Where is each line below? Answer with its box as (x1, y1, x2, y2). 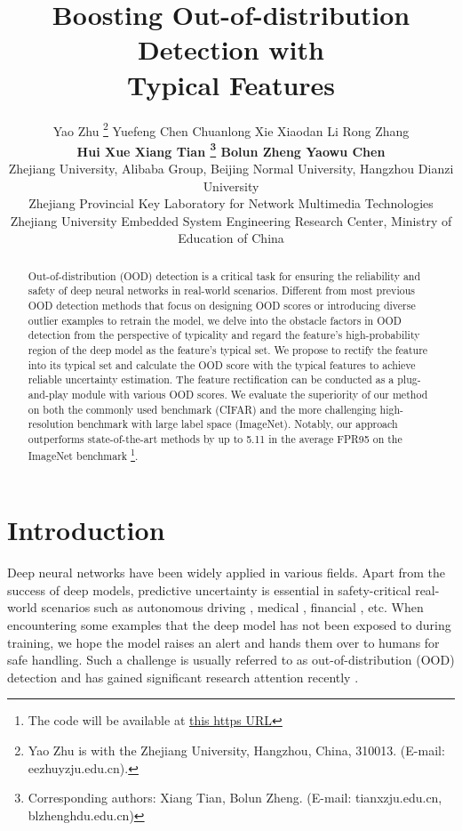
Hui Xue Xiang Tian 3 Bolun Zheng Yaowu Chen (76, 139, 386, 160)
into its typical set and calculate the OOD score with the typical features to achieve (28, 357, 416, 372)
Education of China (178, 229, 284, 247)
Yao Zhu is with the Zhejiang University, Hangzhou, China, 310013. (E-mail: (28, 740, 445, 759)
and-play (28, 387, 68, 402)
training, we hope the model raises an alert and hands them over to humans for (7, 633, 440, 651)
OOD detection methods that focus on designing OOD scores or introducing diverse (28, 298, 416, 313)
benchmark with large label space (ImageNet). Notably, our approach (76, 416, 398, 432)
